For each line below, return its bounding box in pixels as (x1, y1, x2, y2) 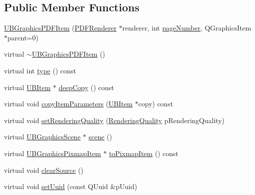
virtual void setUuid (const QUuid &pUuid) (4, 181, 137, 192)
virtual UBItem (4, 82, 51, 92)
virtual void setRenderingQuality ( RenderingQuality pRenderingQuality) (4, 115, 225, 125)
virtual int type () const (4, 65, 76, 75)
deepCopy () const (58, 82, 114, 92)
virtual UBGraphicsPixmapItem (4, 148, 101, 158)
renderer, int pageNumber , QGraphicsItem (122, 23, 252, 33)
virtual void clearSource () (4, 164, 84, 175)
